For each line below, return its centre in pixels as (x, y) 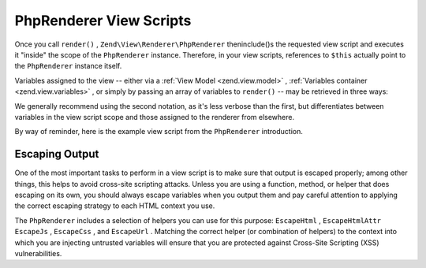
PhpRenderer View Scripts (103, 20)
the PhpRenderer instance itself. (68, 66)
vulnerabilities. (38, 253)
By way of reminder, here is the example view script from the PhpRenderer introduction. (159, 132)
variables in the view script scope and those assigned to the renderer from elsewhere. (155, 117)
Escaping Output (57, 154)
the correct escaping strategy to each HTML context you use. (115, 206)
